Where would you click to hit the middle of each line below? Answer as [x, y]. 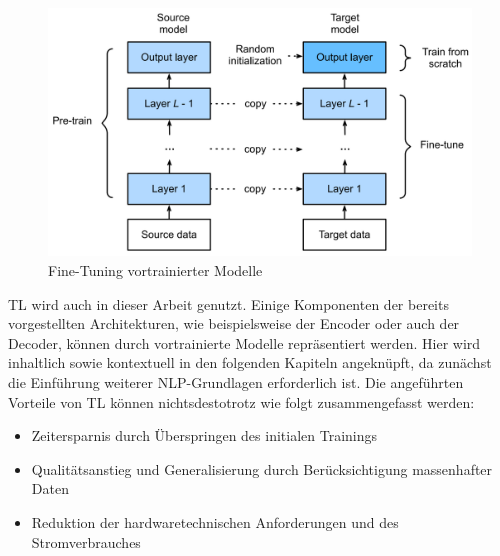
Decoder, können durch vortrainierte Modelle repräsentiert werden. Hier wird [244, 342]
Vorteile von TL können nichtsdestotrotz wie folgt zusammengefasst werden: [241, 401]
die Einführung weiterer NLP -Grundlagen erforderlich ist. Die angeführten [236, 382]
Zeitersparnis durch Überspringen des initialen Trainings [204, 435]
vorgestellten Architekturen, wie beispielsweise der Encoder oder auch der [234, 323]
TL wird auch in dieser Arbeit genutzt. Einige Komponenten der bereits [228, 303]
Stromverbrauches [86, 541]
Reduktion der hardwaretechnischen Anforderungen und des [215, 521]
